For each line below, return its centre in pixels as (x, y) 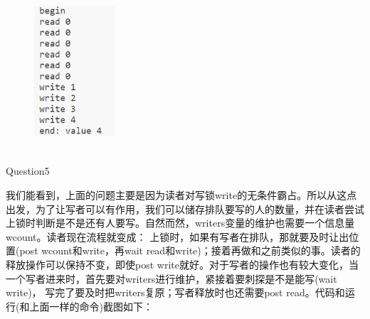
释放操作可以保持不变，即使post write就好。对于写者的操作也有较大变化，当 (182, 264)
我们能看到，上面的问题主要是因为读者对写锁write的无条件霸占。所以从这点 (181, 194)
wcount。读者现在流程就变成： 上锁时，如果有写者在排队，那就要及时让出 (178, 236)
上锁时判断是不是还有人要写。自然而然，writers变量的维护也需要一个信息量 (180, 223)
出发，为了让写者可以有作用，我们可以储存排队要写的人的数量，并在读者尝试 (185, 209)
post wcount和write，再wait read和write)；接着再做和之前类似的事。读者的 (190, 250)
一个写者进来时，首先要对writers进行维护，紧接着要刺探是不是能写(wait (171, 278)
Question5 (28, 171)
